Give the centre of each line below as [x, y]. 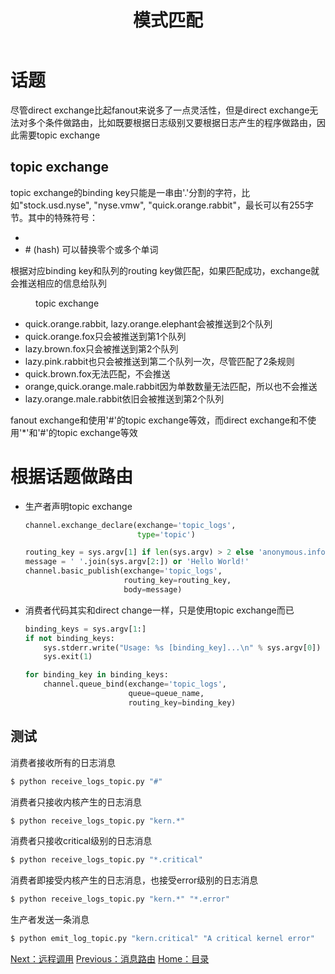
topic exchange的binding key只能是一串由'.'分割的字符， [126, 192]
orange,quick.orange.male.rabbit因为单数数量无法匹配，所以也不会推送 [171, 386]
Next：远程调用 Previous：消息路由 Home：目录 [110, 959]
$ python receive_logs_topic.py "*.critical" [106, 860]
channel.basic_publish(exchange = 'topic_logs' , [123, 571]
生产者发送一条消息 [50, 920]
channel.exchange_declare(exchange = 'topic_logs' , [130, 525]
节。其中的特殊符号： [54, 217]
